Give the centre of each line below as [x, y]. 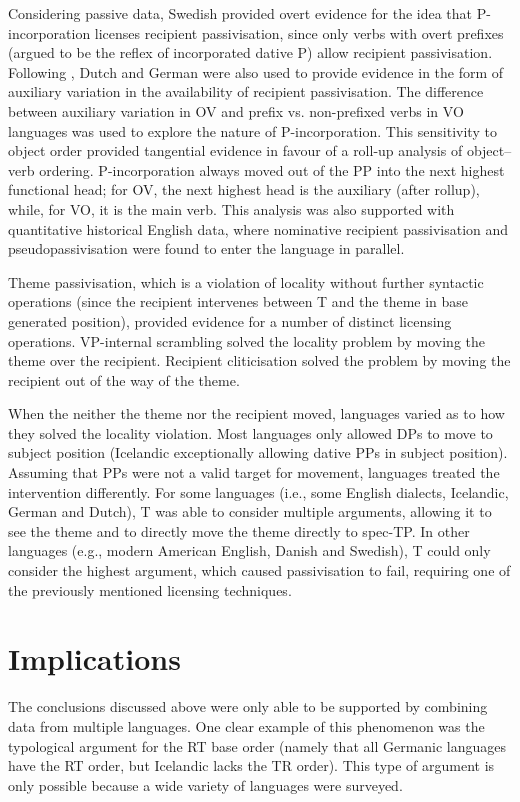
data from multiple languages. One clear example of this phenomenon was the [246, 725]
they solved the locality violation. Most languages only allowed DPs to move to [250, 432]
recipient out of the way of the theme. [124, 379]
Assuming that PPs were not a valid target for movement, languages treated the [254, 472]
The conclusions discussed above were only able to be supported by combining [248, 706]
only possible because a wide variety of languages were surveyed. [205, 784]
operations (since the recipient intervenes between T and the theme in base [238, 301]
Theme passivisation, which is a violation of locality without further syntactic [246, 281]
